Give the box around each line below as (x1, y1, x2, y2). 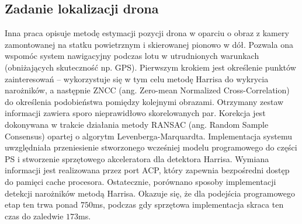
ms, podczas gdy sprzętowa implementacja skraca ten (92, 198, 284, 211)
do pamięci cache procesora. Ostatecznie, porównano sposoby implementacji (5, 175, 276, 187)
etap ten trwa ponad (5, 198, 78, 211)
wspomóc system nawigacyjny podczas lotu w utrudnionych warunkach (5, 50, 259, 62)
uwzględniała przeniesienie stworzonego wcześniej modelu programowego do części (5, 141, 297, 153)
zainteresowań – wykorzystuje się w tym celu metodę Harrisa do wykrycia (5, 72, 269, 85)
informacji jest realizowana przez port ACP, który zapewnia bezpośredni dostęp (5, 164, 290, 176)
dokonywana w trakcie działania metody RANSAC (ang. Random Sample (5, 118, 269, 130)
